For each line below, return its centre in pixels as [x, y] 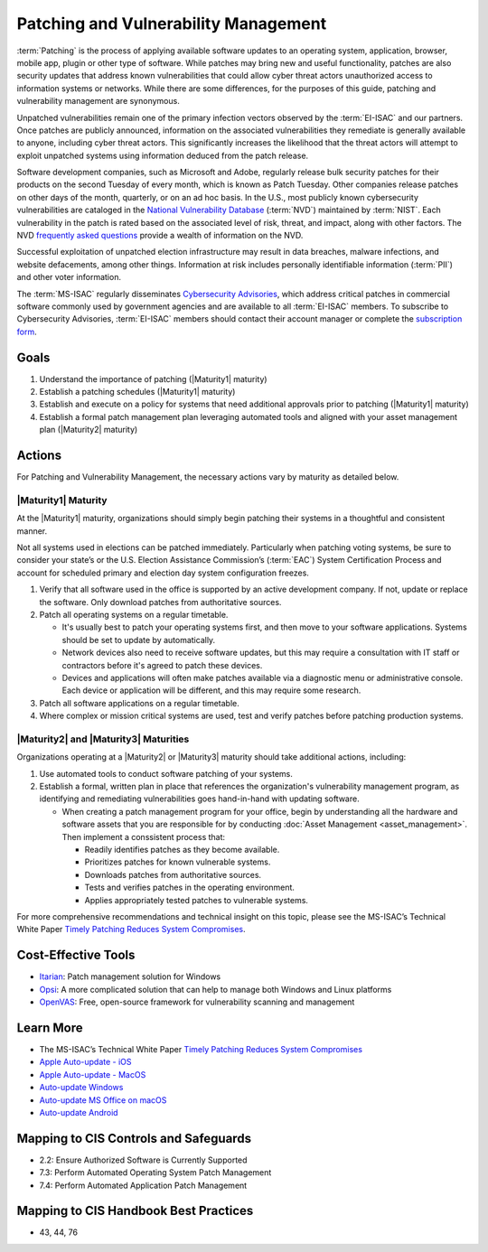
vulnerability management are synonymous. [98, 101]
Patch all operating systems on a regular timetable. [134, 615]
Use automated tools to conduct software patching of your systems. [166, 773]
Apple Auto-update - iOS [85, 1062]
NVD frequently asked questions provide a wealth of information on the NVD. [160, 236]
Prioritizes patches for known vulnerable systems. [178, 862]
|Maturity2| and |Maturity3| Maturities [103, 739]
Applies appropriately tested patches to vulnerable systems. [197, 900]
